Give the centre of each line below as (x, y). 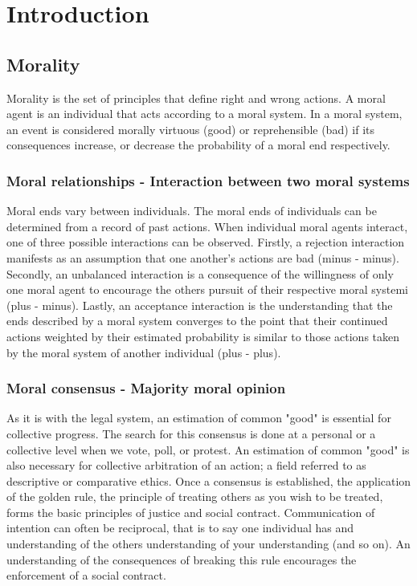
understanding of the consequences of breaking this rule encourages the (182, 559)
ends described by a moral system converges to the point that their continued (197, 321)
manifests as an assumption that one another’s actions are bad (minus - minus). (203, 257)
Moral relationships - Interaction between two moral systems (208, 180)
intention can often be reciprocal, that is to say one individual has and (180, 528)
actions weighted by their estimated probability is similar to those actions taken (203, 336)
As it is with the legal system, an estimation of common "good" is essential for (199, 418)
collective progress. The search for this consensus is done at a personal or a (191, 433)
